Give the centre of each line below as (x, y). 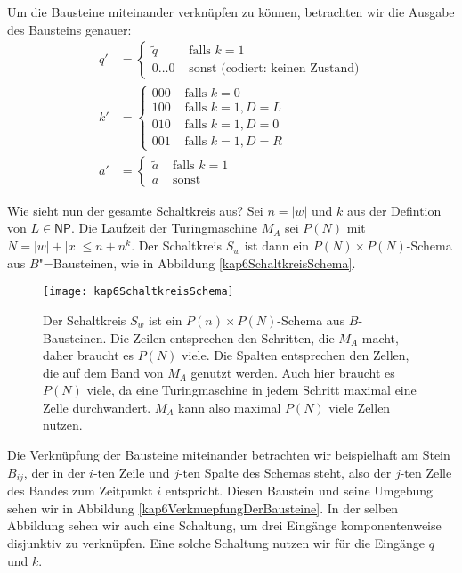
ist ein (166, 319)
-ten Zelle (426, 472)
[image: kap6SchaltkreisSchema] (138, 292)
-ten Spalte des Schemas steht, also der (285, 472)
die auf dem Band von (103, 372)
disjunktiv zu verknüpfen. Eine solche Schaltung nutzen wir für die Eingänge (216, 542)
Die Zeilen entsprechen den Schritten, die (223, 337)
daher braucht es (89, 355)
